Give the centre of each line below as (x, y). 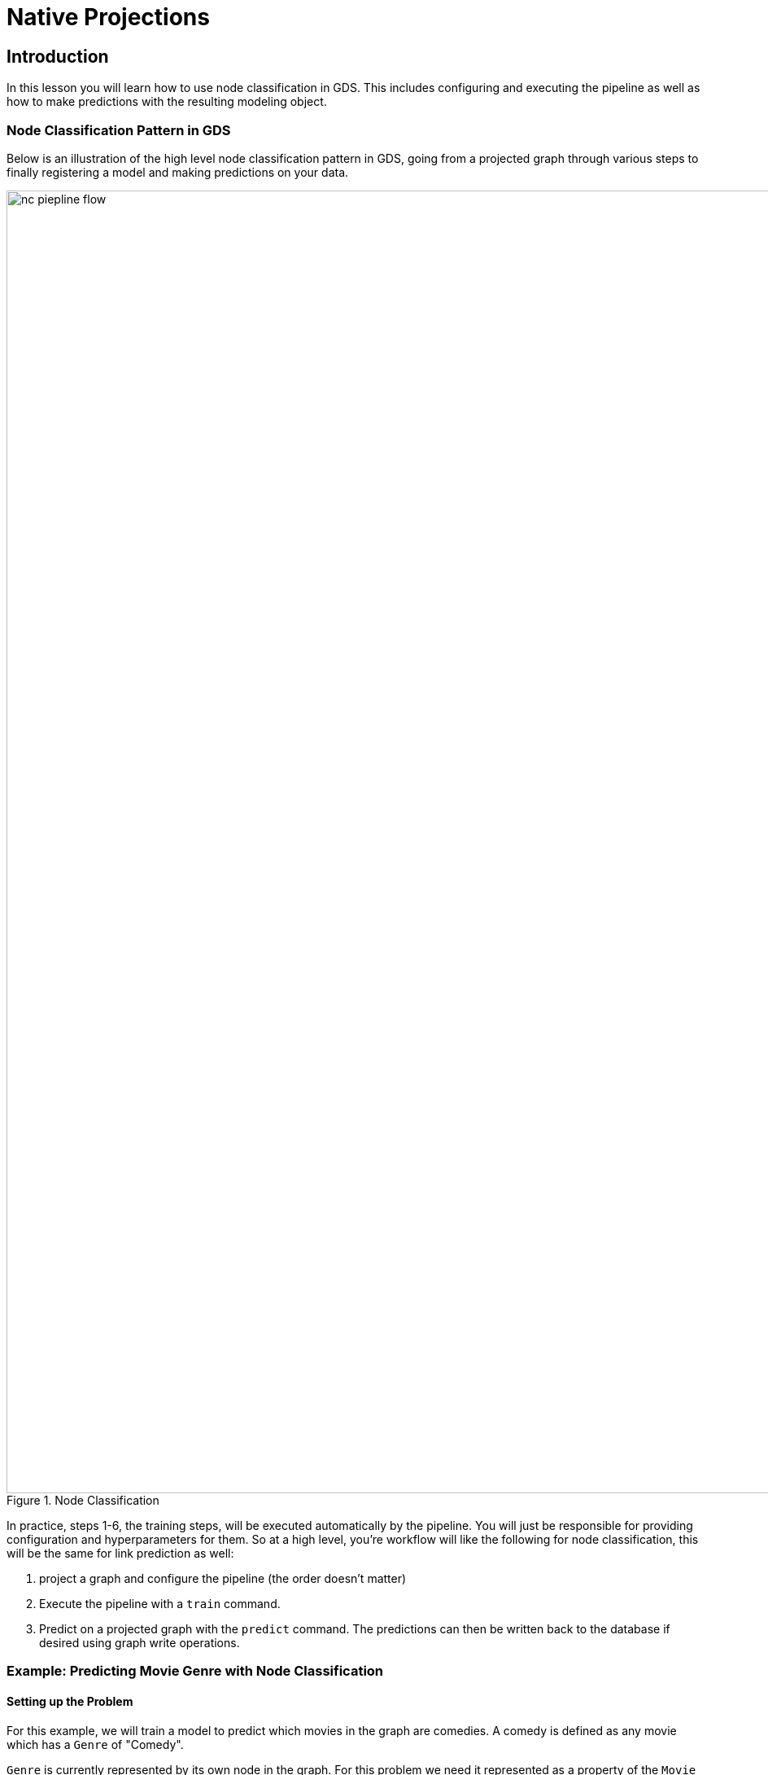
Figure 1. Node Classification (83, 1500)
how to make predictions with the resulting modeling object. (167, 102)
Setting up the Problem (70, 1701)
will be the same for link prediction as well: (120, 1553)
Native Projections (108, 17)
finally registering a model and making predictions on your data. (178, 172)
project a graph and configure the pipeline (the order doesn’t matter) (223, 1578)
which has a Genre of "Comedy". (95, 1744)
